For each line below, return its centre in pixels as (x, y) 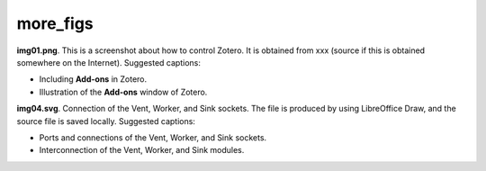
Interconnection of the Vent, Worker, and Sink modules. (142, 150)
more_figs (55, 23)
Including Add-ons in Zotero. (93, 79)
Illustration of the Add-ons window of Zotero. (123, 92)
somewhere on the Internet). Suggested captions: (109, 62)
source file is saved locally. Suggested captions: (106, 121)
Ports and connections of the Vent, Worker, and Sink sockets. (153, 137)
